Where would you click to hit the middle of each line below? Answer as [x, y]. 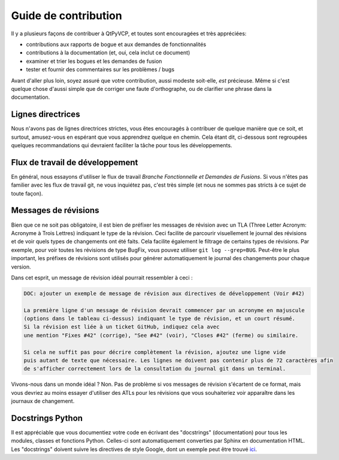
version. [21, 267]
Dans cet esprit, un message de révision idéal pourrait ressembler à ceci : [102, 278]
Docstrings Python [47, 418]
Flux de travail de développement [75, 162]
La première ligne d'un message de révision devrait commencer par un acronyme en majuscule [164, 310]
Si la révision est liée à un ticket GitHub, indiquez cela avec [122, 327]
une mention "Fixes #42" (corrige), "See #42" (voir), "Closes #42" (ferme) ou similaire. [161, 335]
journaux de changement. [43, 401]
